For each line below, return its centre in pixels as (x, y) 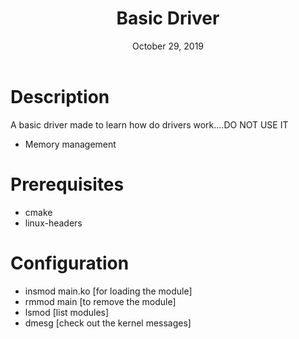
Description (60, 96)
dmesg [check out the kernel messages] (108, 323)
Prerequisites (67, 184)
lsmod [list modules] (67, 312)
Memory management (70, 144)
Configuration (70, 263)
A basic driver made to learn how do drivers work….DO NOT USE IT (149, 124)
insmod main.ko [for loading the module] (108, 291)
